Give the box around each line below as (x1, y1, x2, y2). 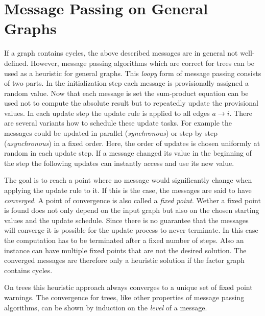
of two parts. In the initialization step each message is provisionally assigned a (4, 78, 249, 88)
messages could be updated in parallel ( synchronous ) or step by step (4, 128, 218, 138)
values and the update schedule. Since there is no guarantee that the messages (4, 214, 249, 225)
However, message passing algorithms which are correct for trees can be (31, 57, 254, 68)
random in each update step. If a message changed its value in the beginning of (4, 148, 252, 158)
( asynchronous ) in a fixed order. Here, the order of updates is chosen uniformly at (4, 137, 260, 148)
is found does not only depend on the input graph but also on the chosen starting (4, 205, 259, 215)
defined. (4, 57, 29, 68)
